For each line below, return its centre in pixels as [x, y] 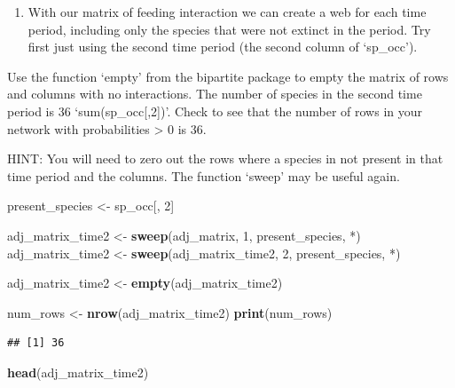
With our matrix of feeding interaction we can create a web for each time [227, 12]
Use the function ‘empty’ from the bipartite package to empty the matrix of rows [228, 76]
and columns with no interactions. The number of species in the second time [215, 94]
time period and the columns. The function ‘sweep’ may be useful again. [204, 175]
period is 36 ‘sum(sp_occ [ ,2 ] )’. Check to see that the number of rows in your [215, 111]
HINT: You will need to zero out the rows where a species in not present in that [225, 158]
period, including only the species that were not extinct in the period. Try [229, 29]
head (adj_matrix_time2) [78, 372]
